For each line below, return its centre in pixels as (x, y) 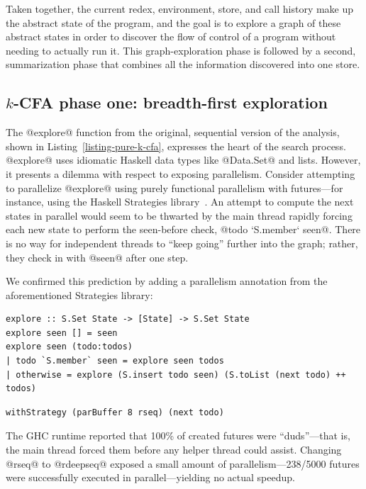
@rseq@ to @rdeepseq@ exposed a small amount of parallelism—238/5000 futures (183, 463)
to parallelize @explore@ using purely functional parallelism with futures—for (174, 187)
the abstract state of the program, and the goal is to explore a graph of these (173, 22)
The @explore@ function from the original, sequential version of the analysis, (173, 132)
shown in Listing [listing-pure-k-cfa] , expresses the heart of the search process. (176, 146)
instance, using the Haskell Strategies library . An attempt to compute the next (180, 202)
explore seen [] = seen (62, 333)
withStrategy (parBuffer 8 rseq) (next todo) (115, 412)
